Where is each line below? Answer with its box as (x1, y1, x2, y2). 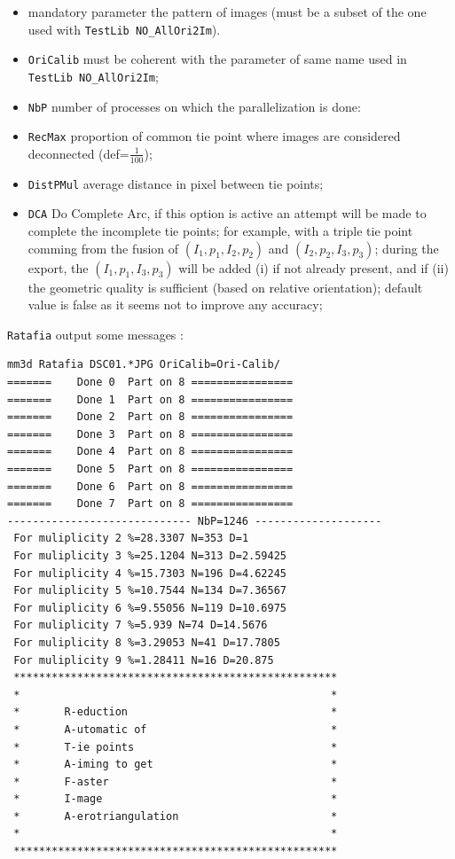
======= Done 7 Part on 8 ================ (7, 497, 294, 511)
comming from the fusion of (27, 238, 179, 257)
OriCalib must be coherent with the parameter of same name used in (27, 50, 407, 68)
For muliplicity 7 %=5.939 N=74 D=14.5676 (13, 619, 268, 632)
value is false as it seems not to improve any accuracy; (27, 295, 323, 314)
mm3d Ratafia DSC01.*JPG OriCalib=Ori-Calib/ (7, 358, 280, 371)
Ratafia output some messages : (7, 324, 184, 343)
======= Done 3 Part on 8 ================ (7, 427, 294, 441)
